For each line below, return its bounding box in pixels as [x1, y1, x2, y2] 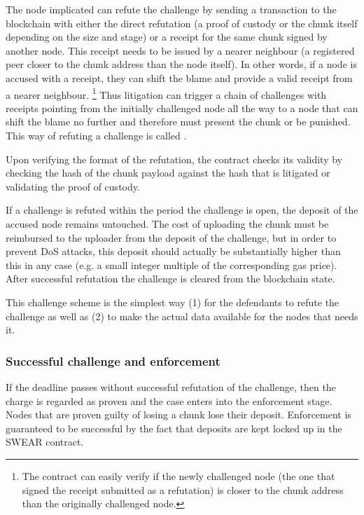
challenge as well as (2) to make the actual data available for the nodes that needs [6, 308, 358, 323]
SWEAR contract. [6, 434, 84, 449]
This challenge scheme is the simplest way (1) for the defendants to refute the [6, 294, 339, 309]
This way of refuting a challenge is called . [6, 128, 187, 142]
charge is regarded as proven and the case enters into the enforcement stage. [6, 393, 332, 408]
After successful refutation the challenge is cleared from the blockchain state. [6, 271, 335, 286]
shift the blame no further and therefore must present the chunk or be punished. [6, 114, 351, 129]
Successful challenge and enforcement [6, 352, 220, 369]
